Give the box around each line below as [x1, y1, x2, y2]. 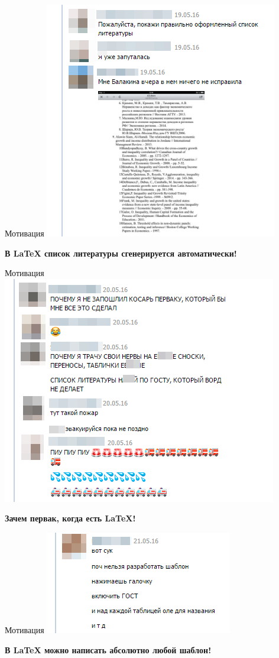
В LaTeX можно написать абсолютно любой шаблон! [5, 643, 212, 656]
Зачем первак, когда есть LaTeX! [5, 512, 136, 524]
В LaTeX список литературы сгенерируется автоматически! [5, 247, 237, 259]
